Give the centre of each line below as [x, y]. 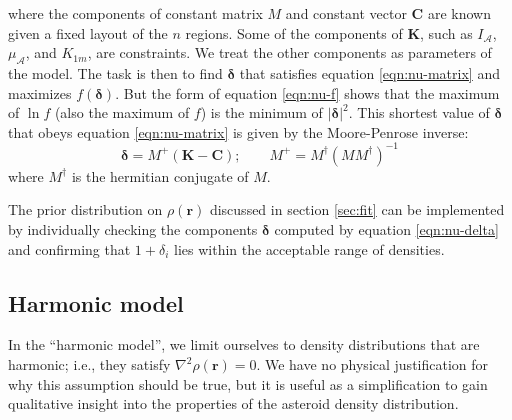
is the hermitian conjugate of [160, 175]
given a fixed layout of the [88, 32]
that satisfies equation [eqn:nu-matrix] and [369, 72]
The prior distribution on [85, 209]
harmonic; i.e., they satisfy [89, 364]
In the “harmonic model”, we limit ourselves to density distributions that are [244, 344]
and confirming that [69, 248]
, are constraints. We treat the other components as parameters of [289, 52]
